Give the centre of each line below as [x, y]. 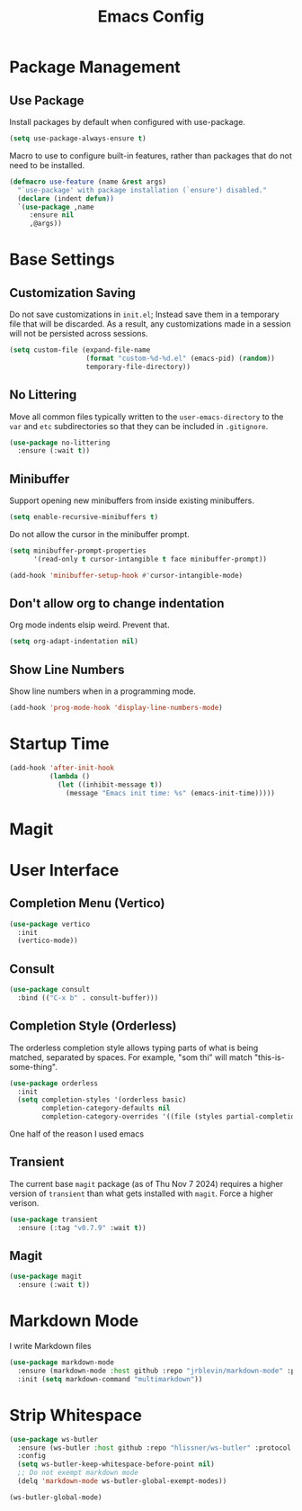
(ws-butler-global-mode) [56, 1497]
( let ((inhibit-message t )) [110, 785]
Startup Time [59, 744]
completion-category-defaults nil [106, 1109]
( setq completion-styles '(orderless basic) [102, 1100]
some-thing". [34, 1066]
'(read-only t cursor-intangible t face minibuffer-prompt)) [150, 559]
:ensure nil [52, 215]
